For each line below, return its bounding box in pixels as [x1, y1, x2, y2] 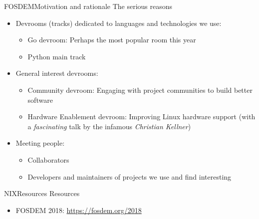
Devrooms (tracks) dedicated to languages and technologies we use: [15, 17, 222, 28]
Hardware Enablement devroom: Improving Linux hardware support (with [27, 111, 256, 122]
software [27, 94, 53, 105]
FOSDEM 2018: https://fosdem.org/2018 [15, 205, 142, 215]
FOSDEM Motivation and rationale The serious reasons [4, 1, 173, 11]
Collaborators [27, 154, 69, 165]
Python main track [27, 51, 86, 61]
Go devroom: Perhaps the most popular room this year [27, 34, 196, 45]
